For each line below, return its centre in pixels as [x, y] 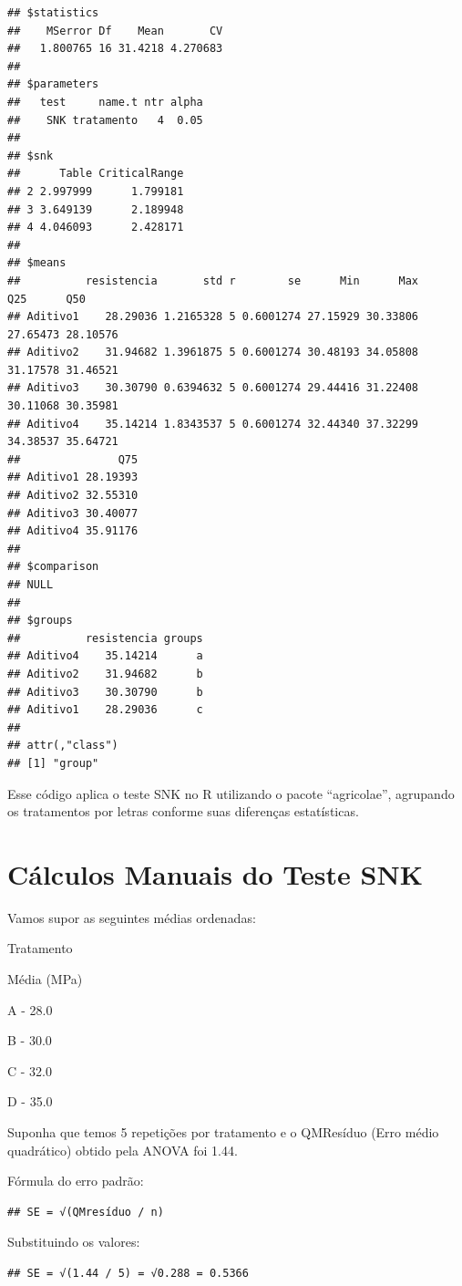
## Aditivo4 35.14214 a [105, 656]
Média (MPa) [45, 979]
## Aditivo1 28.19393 [73, 477]
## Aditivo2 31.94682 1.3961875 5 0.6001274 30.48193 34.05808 [213, 353]
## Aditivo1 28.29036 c [105, 710]
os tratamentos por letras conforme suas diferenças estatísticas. [183, 811]
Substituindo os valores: [74, 1242]
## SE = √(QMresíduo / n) [86, 1212]
